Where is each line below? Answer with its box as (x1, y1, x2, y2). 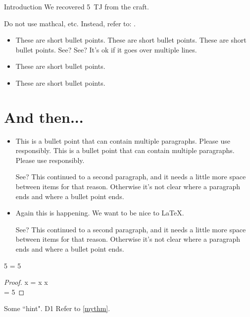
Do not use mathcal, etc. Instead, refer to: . (4, 18, 136, 28)
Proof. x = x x (4, 277, 48, 287)
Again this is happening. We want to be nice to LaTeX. (15, 208, 184, 218)
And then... (4, 106, 84, 127)
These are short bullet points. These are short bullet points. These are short (15, 35, 247, 45)
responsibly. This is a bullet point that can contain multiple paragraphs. (15, 145, 235, 156)
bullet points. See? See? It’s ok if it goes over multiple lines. (15, 44, 197, 54)
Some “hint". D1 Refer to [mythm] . (4, 303, 110, 314)
